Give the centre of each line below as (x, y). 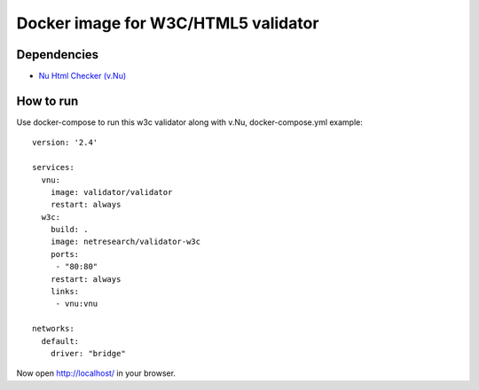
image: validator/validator (111, 192)
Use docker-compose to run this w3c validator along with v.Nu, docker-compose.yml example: (190, 122)
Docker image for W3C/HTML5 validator (168, 23)
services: (53, 168)
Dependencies (58, 55)
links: (65, 292)
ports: (65, 254)
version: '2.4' (65, 143)
